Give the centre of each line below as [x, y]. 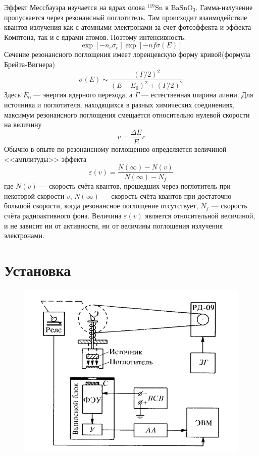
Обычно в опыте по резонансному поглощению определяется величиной [115, 149]
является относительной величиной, [200, 215]
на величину [23, 124]
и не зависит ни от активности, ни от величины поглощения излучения [114, 225]
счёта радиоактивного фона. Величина [63, 215]
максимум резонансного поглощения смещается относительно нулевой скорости [127, 114]
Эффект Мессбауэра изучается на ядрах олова [74, 7]
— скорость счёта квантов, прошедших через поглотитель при [135, 186]
